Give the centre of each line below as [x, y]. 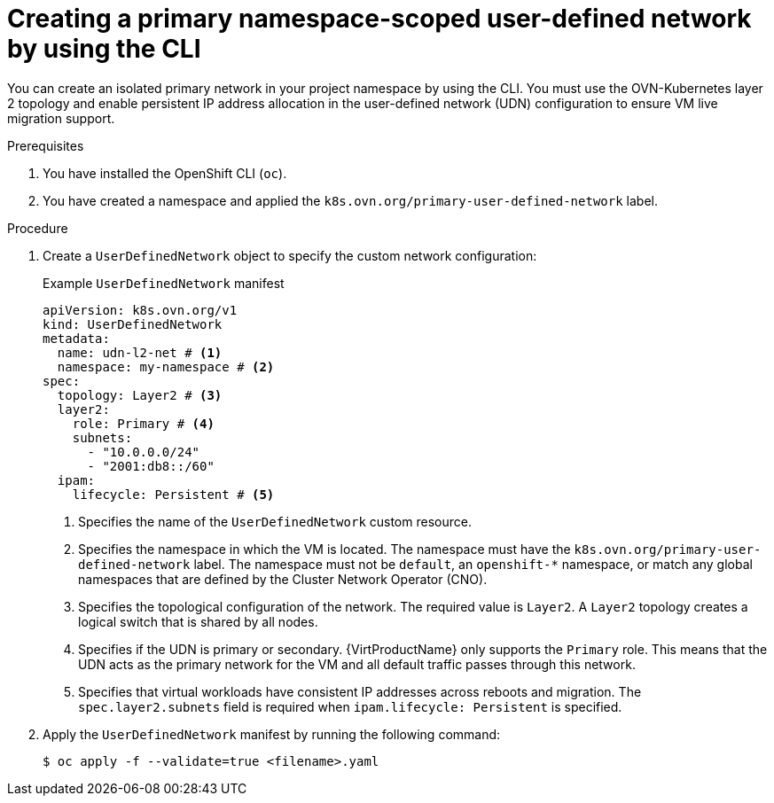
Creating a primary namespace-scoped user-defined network [379, 19]
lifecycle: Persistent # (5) [173, 494]
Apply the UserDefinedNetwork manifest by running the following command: [272, 734]
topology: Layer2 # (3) [140, 395]
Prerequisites [46, 145]
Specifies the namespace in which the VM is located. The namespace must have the [324, 549]
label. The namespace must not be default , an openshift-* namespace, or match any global [473, 564]
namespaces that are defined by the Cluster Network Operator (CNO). [283, 579]
